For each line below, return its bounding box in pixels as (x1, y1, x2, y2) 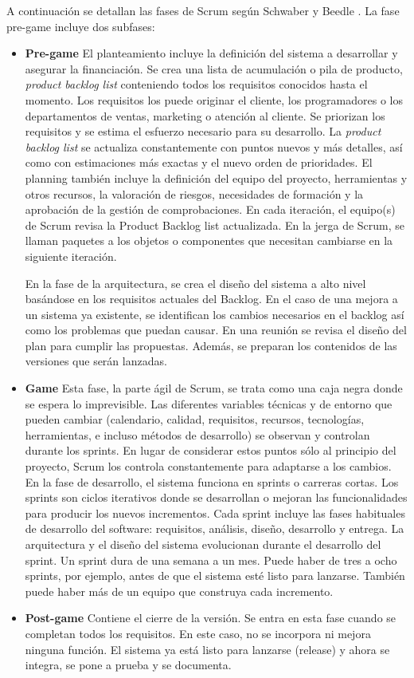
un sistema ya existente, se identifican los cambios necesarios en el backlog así (25, 305, 404, 322)
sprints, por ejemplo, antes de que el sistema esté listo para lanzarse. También (25, 567, 405, 584)
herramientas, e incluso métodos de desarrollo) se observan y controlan (25, 426, 370, 443)
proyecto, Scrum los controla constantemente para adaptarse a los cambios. (25, 458, 392, 475)
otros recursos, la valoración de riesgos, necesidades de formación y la (25, 185, 364, 202)
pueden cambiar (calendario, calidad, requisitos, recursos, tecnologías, (25, 411, 365, 428)
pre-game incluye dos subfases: (6, 18, 155, 34)
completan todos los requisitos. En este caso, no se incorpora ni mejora (25, 625, 371, 641)
